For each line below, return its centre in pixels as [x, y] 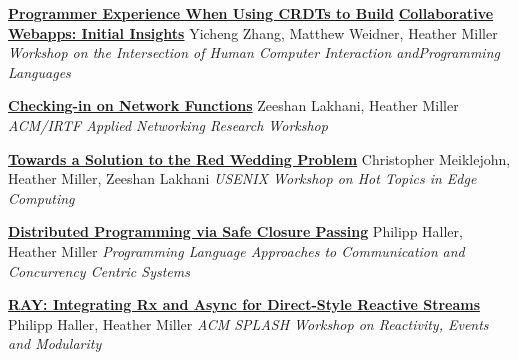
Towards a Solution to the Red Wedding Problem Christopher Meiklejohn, [259, 158]
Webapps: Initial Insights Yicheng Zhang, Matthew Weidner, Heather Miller [253, 32]
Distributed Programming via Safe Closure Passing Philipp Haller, [235, 231]
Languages [39, 71]
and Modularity [55, 343]
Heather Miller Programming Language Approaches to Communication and [236, 250]
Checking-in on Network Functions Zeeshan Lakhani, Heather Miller [233, 105]
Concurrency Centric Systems [99, 270]
